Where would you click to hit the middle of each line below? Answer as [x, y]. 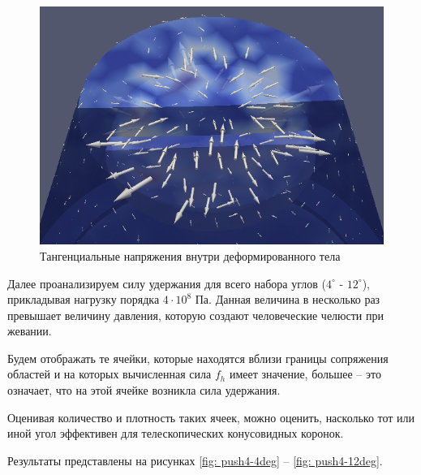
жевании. [30, 331]
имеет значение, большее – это [305, 374]
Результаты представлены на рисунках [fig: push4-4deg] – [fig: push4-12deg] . [195, 460]
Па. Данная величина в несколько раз [288, 299]
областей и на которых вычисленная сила [110, 374]
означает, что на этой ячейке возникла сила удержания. [144, 390]
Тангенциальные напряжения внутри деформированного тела [190, 255]
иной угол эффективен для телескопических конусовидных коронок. [176, 433]
